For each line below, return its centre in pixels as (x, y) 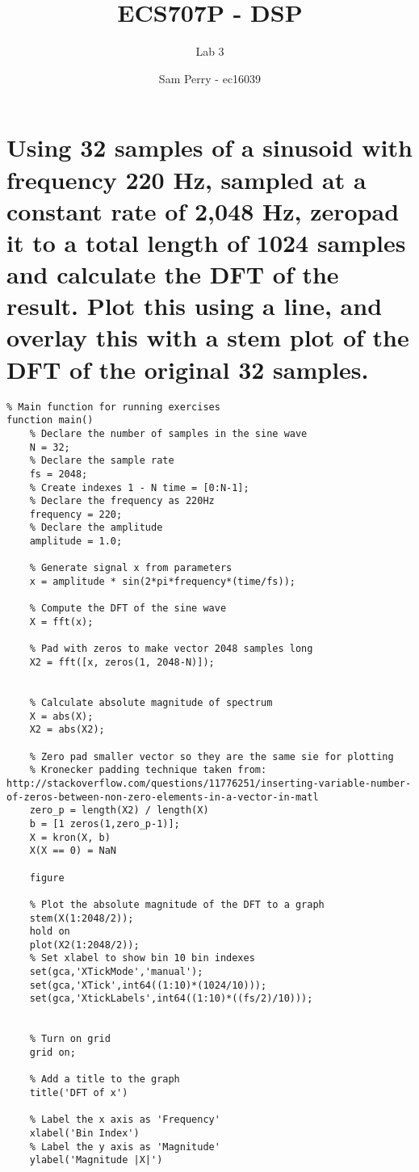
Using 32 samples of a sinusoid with (209, 147)
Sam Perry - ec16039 (210, 78)
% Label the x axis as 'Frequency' (125, 1120)
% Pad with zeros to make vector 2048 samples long (171, 649)
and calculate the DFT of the (173, 274)
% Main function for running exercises (113, 407)
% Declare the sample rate (102, 461)
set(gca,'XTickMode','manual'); (116, 972)
